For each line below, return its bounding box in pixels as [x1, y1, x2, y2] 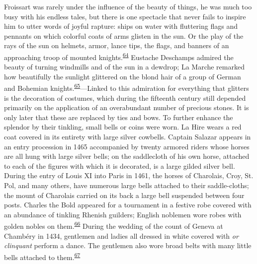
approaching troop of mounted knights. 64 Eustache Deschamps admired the [4, 50, 234, 62]
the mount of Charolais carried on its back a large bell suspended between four [4, 190, 245, 200]
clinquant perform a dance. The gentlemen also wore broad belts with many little [4, 240, 252, 251]
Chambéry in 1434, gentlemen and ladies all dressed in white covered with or [4, 230, 239, 241]
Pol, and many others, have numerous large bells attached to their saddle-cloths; [4, 180, 249, 190]
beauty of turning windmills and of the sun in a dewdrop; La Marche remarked [4, 62, 245, 72]
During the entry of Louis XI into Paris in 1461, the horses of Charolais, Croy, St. [4, 170, 254, 181]
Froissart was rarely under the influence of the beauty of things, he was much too [4, 1, 252, 11]
